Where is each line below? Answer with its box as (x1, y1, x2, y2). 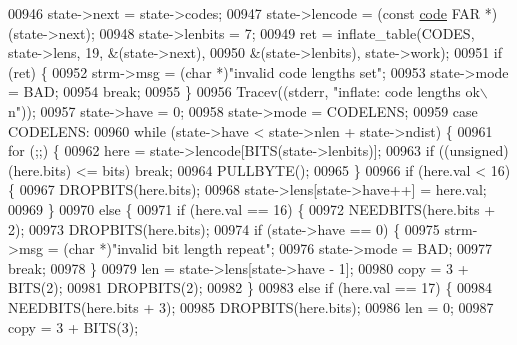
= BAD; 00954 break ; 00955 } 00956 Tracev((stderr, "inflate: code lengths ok (8, 81, 480, 102)
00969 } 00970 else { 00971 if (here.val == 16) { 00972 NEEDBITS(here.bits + (8, 198, 496, 219)
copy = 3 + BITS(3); (8, 316, 139, 337)
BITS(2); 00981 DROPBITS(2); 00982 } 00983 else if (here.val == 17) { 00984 (8, 277, 493, 298)
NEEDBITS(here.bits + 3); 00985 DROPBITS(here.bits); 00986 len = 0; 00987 (8, 296, 494, 317)
